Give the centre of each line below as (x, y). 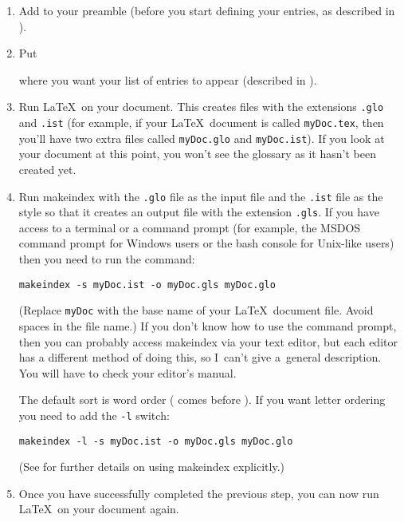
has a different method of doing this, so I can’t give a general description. (200, 357)
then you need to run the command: (107, 259)
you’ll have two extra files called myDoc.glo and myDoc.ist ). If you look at (202, 138)
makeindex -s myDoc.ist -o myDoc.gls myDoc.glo (147, 285)
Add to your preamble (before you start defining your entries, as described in (207, 10)
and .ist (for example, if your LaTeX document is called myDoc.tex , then (201, 123)
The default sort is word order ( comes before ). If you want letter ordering (202, 399)
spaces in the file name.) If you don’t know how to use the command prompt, (208, 325)
